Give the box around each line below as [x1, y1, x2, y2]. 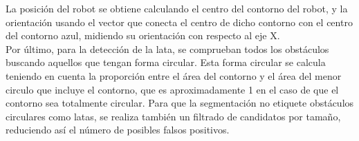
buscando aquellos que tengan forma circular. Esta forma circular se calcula [6, 55, 326, 69]
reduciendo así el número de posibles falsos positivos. [6, 122, 230, 137]
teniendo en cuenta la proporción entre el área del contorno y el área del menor [6, 68, 342, 83]
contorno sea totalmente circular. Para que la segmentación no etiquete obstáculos [6, 96, 354, 110]
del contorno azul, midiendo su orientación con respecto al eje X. [6, 28, 280, 43]
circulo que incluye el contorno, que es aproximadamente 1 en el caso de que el [6, 82, 339, 96]
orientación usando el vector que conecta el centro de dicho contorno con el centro [6, 14, 353, 29]
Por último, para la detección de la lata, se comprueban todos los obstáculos [6, 41, 329, 56]
